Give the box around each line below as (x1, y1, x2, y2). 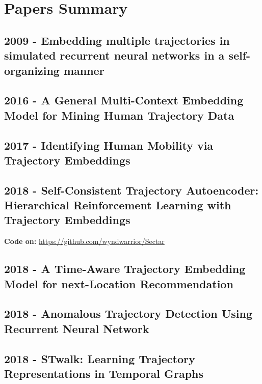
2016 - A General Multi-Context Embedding (4, 92, 244, 108)
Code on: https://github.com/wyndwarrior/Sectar (4, 236, 165, 246)
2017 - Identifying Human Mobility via (4, 137, 214, 153)
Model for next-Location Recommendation (4, 276, 233, 291)
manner (63, 62, 104, 78)
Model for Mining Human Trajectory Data (4, 107, 234, 123)
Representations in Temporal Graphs (4, 365, 204, 381)
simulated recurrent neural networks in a (4, 47, 225, 63)
